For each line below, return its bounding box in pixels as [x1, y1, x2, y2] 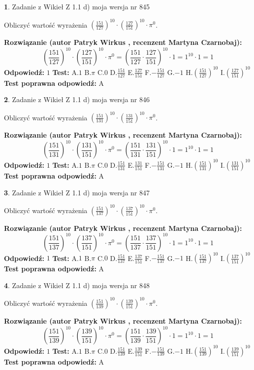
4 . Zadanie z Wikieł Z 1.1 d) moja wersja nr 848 [4, 280, 150, 290]
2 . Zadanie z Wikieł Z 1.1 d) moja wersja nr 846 [4, 94, 150, 105]
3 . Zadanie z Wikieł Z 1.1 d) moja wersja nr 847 [4, 187, 150, 197]
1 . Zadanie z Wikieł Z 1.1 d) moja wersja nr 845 [4, 1, 150, 11]
